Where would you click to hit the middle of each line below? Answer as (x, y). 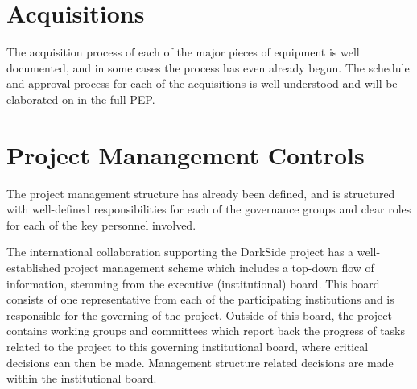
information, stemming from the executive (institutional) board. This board (193, 283)
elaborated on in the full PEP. (81, 99)
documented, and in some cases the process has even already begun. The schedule (208, 67)
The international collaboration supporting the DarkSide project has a (180, 252)
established (34, 267)
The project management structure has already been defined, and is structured (201, 193)
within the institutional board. (82, 378)
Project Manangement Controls (186, 154)
